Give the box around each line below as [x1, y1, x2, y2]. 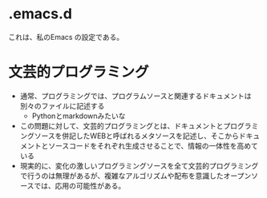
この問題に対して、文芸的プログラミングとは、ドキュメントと [19, 121, 224, 130]
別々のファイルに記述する [19, 101, 105, 110]
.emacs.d [8, 5, 72, 23]
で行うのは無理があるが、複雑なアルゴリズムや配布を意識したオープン [19, 171, 252, 180]
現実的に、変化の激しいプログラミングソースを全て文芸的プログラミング [19, 160, 259, 170]
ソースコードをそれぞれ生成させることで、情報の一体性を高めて [47, 141, 259, 150]
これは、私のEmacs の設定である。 [8, 32, 124, 42]
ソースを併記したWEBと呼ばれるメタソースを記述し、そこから [34, 131, 239, 141]
